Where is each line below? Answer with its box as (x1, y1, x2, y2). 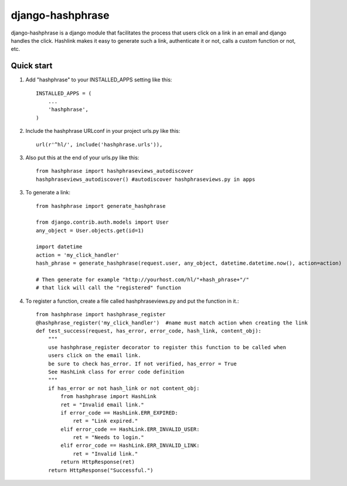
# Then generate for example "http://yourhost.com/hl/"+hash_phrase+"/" (36, 276, 249, 283)
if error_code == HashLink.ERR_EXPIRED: (60, 409, 178, 416)
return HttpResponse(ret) (60, 458, 135, 466)
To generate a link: (25, 189, 70, 196)
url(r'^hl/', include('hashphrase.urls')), (36, 141, 163, 148)
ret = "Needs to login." (73, 434, 145, 441)
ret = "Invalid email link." (60, 401, 145, 408)
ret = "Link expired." (73, 417, 138, 425)
